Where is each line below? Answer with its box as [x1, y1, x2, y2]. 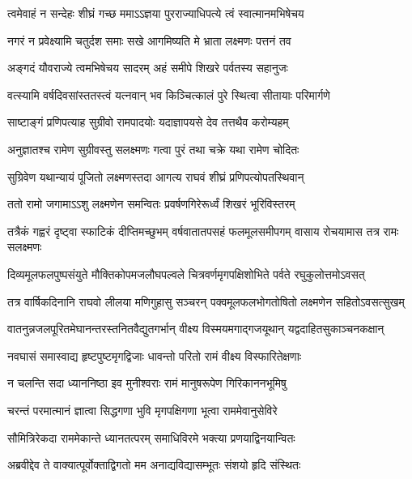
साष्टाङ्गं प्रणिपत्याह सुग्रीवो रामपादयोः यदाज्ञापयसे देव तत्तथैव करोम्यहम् [7, 113, 289, 130]
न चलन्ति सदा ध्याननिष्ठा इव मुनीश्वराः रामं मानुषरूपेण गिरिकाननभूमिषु [7, 374, 287, 391]
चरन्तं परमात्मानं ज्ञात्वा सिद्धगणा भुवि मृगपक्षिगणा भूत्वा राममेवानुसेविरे [7, 401, 278, 418]
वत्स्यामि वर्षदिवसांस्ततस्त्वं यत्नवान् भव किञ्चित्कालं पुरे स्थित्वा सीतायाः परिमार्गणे [7, 86, 330, 103]
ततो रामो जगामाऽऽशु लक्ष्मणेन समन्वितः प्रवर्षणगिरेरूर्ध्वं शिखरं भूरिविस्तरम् [7, 195, 295, 212]
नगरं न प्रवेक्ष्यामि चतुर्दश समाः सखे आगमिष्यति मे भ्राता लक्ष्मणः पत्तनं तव [7, 32, 291, 49]
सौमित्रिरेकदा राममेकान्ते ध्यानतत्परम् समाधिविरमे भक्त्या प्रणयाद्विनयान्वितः [7, 429, 295, 446]
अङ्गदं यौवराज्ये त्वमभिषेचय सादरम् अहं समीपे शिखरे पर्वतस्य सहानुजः [7, 59, 288, 76]
